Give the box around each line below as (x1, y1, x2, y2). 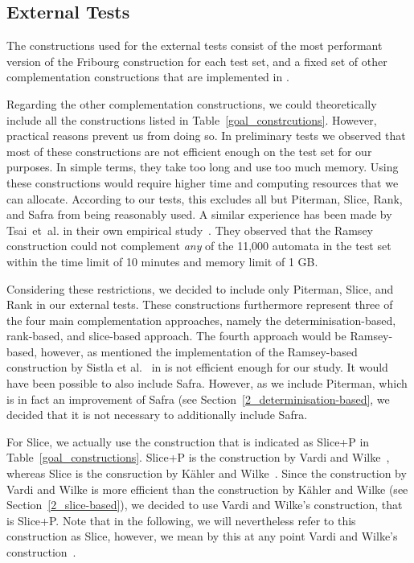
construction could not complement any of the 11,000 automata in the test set (6, 237, 391, 254)
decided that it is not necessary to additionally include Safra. (6, 406, 308, 423)
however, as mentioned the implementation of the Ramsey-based (40, 343, 358, 360)
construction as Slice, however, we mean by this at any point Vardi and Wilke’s (6, 528, 398, 545)
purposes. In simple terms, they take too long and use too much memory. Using (6, 158, 399, 175)
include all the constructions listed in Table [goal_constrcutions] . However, (6, 111, 377, 128)
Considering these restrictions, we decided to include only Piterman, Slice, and (6, 280, 394, 297)
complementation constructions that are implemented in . (6, 68, 289, 85)
